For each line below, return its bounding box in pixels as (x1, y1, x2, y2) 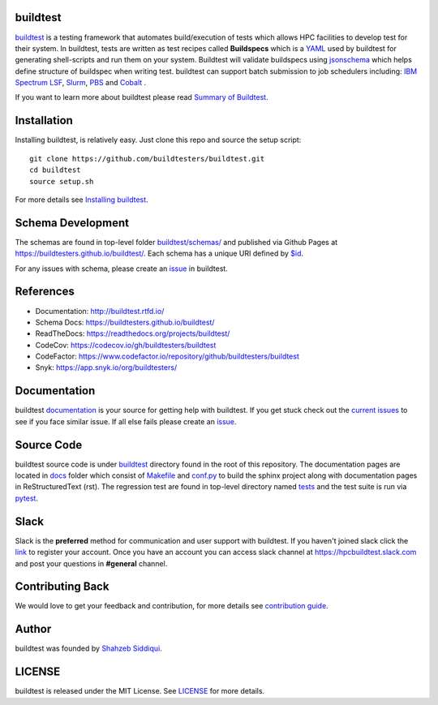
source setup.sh (29, 177, 94, 186)
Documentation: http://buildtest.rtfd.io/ (35, 306, 165, 316)
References (15, 285, 75, 299)
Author (15, 622, 52, 636)
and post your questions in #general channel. (15, 558, 168, 568)
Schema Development (15, 216, 130, 230)
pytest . (15, 493, 38, 503)
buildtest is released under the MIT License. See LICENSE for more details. (15, 686, 265, 696)
